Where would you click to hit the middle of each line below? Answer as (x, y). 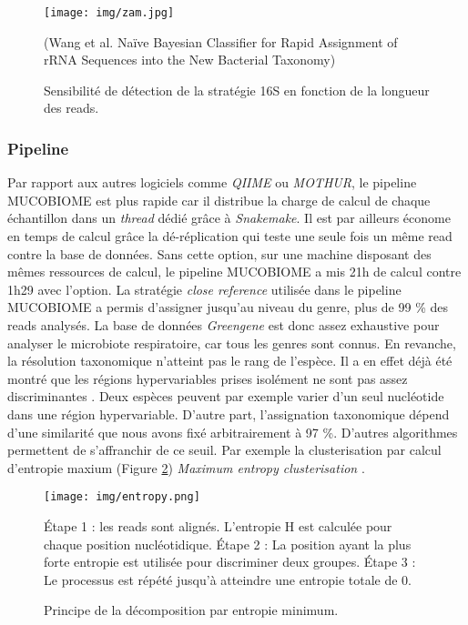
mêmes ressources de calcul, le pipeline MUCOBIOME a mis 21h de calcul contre (234, 272)
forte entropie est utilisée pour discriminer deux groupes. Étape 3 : (230, 562)
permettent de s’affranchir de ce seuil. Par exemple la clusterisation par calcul (224, 450)
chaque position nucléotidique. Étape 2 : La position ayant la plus (228, 544)
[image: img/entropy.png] (122, 497)
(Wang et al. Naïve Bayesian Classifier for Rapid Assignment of (221, 41)
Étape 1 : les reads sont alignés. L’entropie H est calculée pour (218, 526)
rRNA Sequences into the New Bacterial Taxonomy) (190, 60)
